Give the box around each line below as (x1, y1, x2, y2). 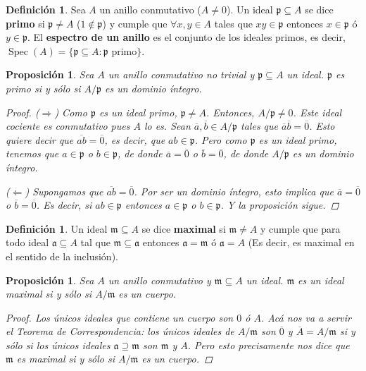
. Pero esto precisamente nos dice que (187, 337, 350, 352)
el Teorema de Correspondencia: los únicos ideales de (6, 324, 234, 339)
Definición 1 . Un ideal (6, 221, 108, 236)
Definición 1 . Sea (6, 2, 86, 16)
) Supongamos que (25, 183, 103, 198)
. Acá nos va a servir (260, 310, 352, 324)
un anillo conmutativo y (108, 272, 211, 287)
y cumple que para (260, 221, 341, 236)
